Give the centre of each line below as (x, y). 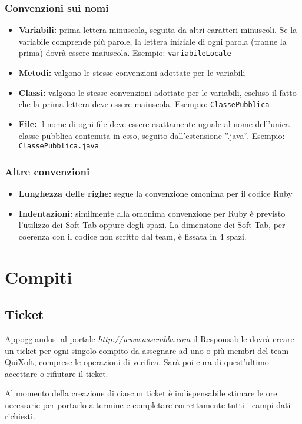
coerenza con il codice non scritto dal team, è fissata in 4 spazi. (132, 236)
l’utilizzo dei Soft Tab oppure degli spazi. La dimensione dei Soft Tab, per (152, 225)
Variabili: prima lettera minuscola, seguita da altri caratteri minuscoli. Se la (158, 30)
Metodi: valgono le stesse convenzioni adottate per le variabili (132, 73)
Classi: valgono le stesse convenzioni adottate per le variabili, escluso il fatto (157, 92)
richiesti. (20, 416)
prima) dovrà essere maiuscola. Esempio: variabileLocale (125, 53)
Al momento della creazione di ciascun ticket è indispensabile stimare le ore (141, 393)
